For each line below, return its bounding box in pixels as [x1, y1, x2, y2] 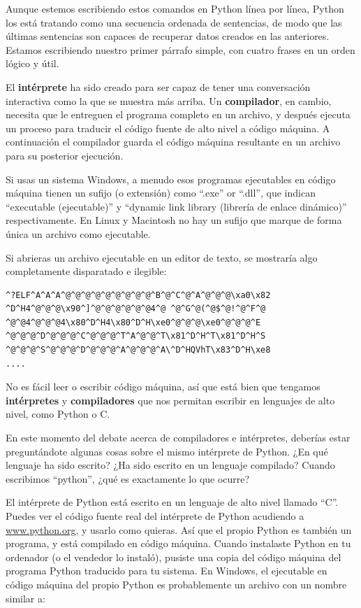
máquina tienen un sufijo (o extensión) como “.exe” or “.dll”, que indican [6, 185, 316, 200]
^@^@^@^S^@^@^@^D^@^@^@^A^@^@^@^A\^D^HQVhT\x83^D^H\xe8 [6, 345, 271, 355]
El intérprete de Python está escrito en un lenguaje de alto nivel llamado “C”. [6, 495, 339, 509]
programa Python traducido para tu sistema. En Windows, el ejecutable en [6, 563, 327, 578]
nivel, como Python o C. [6, 406, 110, 421]
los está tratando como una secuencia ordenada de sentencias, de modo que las [6, 15, 342, 29]
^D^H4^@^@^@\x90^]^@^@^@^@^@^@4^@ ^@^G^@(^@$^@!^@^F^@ [6, 304, 266, 314]
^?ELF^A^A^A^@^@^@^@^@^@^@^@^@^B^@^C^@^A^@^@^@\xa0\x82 [6, 290, 271, 300]
